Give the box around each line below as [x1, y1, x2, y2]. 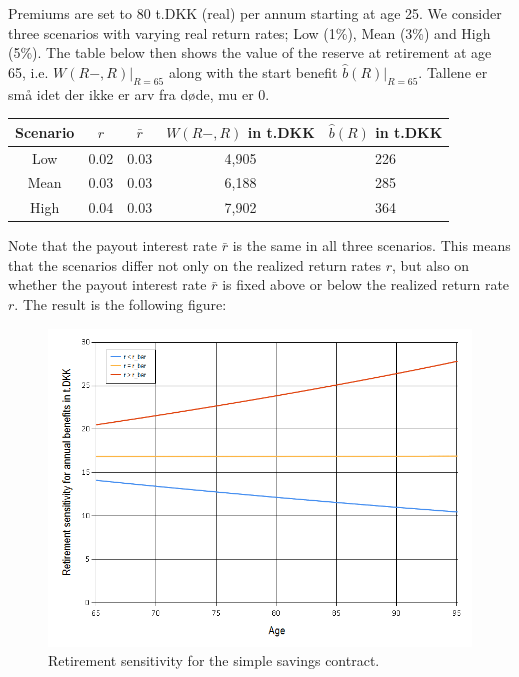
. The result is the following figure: [14, 294, 227, 315]
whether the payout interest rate [8, 274, 207, 295]
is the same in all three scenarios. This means [232, 235, 511, 256]
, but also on [392, 254, 470, 275]
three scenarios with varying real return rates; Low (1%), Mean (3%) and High [8, 22, 491, 43]
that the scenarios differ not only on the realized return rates [8, 254, 382, 275]
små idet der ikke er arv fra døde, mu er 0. [8, 83, 270, 104]
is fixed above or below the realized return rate [222, 274, 510, 295]
